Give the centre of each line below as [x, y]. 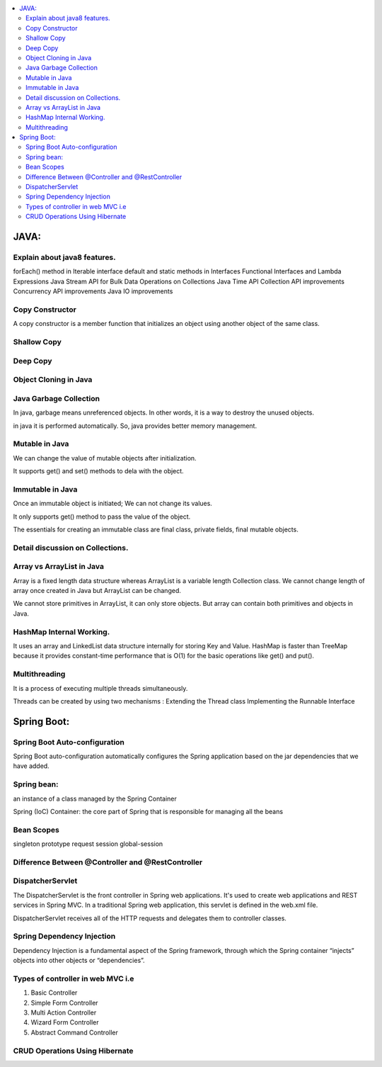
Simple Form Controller [64, 1003]
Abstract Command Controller [74, 1032]
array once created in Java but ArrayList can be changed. [97, 591]
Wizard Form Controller [65, 1022]
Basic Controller [54, 993]
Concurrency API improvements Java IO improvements [93, 291]
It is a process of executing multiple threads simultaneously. [100, 688]
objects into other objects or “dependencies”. [79, 961]
